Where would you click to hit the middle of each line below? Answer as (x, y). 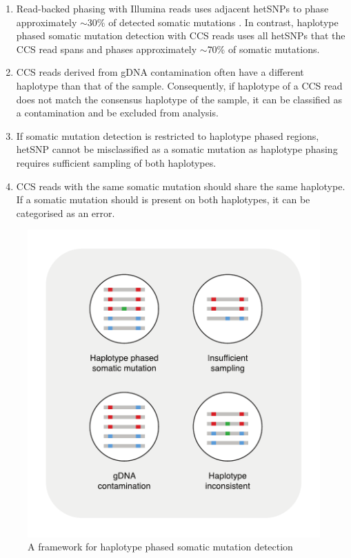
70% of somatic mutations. (263, 49)
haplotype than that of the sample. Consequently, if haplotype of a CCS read (179, 85)
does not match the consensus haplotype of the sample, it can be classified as (179, 99)
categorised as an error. (66, 213)
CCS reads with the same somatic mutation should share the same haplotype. (181, 186)
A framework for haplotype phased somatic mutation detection (160, 547)
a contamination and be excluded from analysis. (117, 113)
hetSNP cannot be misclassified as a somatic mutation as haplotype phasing (177, 149)
